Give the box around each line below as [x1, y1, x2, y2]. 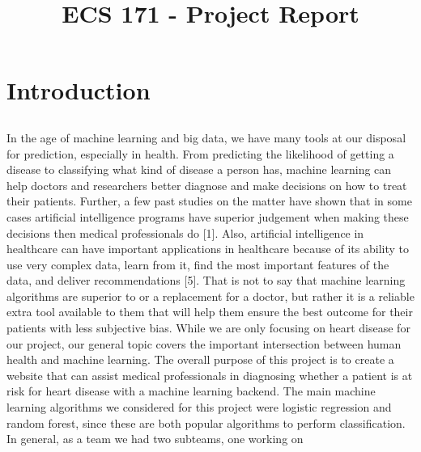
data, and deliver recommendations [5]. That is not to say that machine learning [6, 272, 406, 289]
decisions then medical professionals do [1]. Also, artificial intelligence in [6, 224, 364, 241]
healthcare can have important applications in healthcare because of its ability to [6, 240, 409, 257]
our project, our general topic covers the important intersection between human [6, 335, 402, 352]
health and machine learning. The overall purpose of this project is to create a [6, 351, 394, 368]
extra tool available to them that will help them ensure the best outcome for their [6, 303, 413, 320]
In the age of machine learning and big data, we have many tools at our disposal [6, 129, 406, 146]
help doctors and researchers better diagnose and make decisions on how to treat [6, 176, 407, 193]
